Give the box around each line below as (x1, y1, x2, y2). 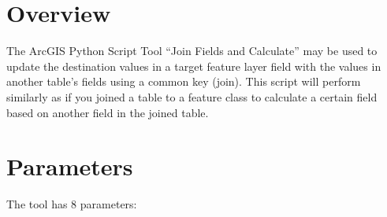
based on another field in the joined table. (6, 104, 209, 120)
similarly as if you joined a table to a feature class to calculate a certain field (6, 88, 378, 105)
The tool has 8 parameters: (6, 196, 137, 212)
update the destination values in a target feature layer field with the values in (6, 57, 381, 74)
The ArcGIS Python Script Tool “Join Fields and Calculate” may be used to (6, 42, 378, 59)
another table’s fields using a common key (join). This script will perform (6, 73, 361, 90)
